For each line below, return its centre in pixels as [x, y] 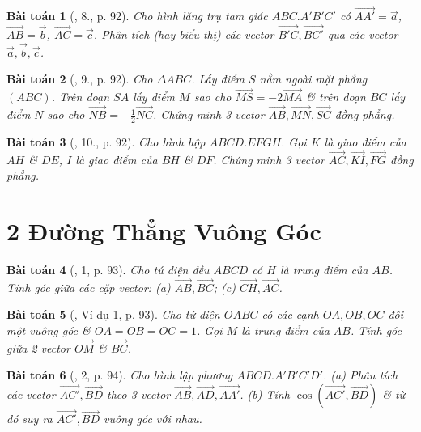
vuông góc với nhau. [153, 419]
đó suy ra [30, 419]
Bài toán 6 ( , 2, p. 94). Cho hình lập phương [120, 375]
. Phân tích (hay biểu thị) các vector [184, 34]
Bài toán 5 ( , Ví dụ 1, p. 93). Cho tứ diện [113, 314]
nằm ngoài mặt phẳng [313, 79]
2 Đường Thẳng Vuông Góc [164, 231]
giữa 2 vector [38, 347]
